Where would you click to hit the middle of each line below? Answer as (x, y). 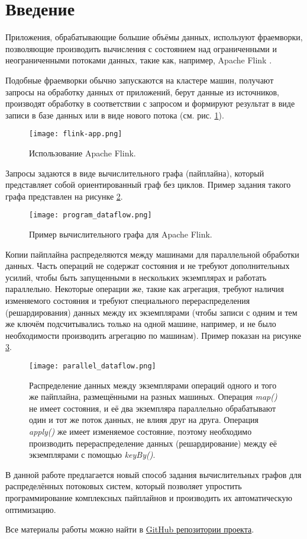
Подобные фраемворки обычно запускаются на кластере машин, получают (140, 80)
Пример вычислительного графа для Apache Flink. (121, 234)
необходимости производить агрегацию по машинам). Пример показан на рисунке (153, 335)
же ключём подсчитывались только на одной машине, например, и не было (141, 324)
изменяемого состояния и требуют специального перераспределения (128, 300)
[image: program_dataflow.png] (91, 215)
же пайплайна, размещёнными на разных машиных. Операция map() (153, 397)
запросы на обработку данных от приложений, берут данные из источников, (142, 92)
